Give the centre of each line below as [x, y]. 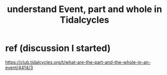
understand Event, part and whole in [85, 9]
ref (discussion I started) [58, 48]
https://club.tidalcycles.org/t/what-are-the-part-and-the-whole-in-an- [78, 62]
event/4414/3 [19, 67]
